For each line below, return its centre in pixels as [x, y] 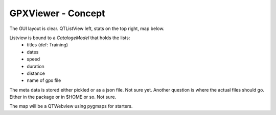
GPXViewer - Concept [57, 13]
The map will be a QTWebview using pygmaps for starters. [71, 106]
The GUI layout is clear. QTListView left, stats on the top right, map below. [87, 28]
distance [36, 73]
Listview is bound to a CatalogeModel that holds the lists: [70, 38]
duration [36, 66]
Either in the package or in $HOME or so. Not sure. [63, 97]
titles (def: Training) [48, 45]
